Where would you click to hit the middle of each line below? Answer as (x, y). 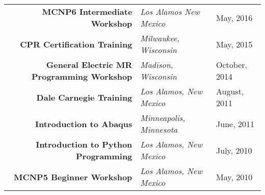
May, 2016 (234, 17)
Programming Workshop (82, 76)
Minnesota (159, 129)
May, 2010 (234, 177)
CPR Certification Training (76, 44)
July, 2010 (234, 150)
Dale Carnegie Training (84, 97)
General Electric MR (89, 65)
